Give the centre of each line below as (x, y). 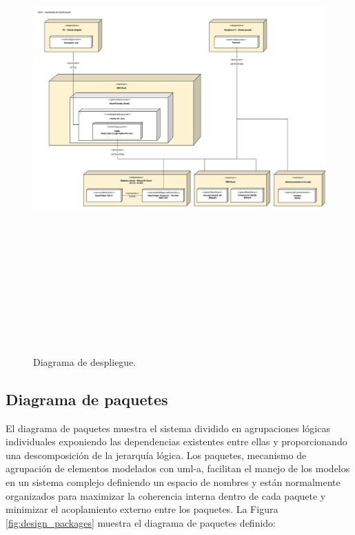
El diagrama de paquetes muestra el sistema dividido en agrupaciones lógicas (168, 428)
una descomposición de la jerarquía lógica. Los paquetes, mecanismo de (156, 455)
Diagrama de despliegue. (85, 361)
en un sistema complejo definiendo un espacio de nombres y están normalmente (173, 482)
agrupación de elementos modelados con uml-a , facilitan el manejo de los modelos (178, 468)
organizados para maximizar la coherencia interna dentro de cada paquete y (166, 495)
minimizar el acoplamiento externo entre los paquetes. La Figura (142, 509)
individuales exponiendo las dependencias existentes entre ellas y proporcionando (176, 441)
